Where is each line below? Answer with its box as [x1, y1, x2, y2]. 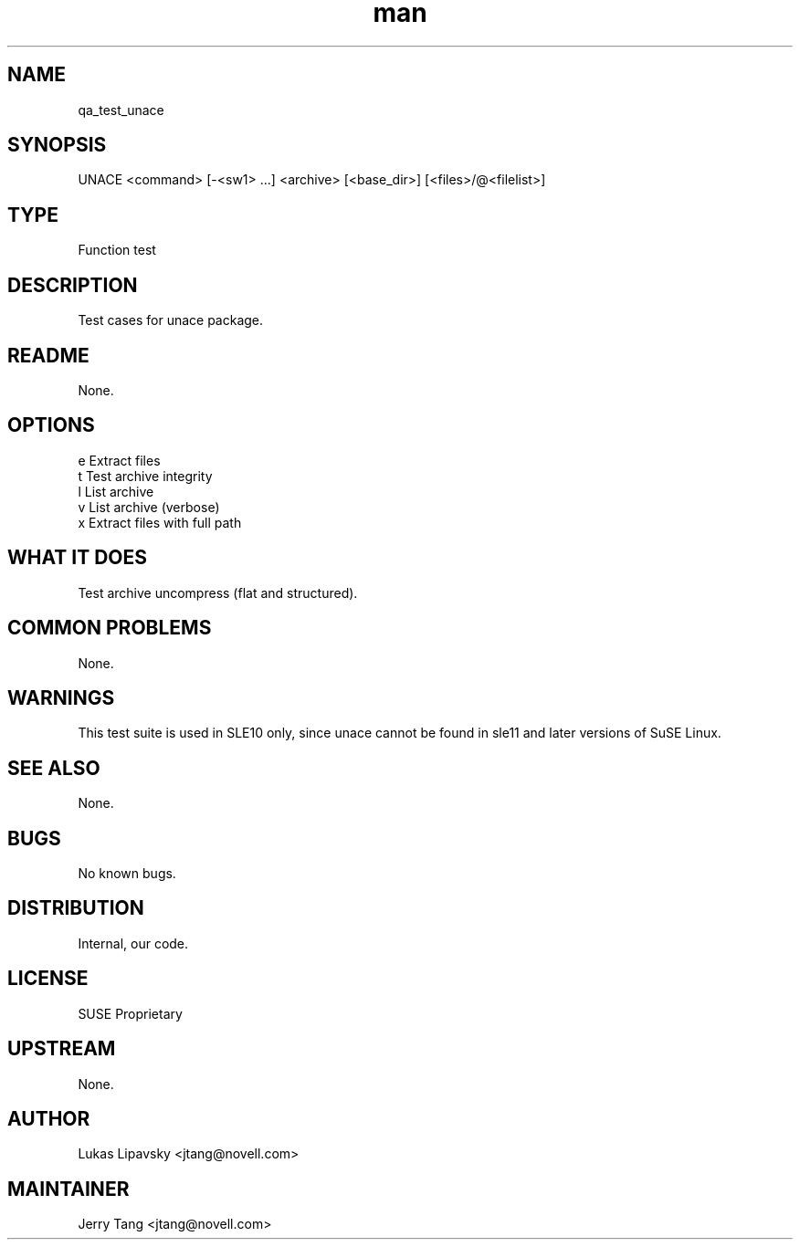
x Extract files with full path [78, 514, 242, 530]
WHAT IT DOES [7, 546, 148, 570]
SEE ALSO [7, 756, 100, 780]
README [7, 343, 89, 367]
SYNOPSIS [7, 133, 107, 157]
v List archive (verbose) [78, 498, 220, 515]
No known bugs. [78, 865, 176, 882]
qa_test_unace [78, 101, 164, 118]
